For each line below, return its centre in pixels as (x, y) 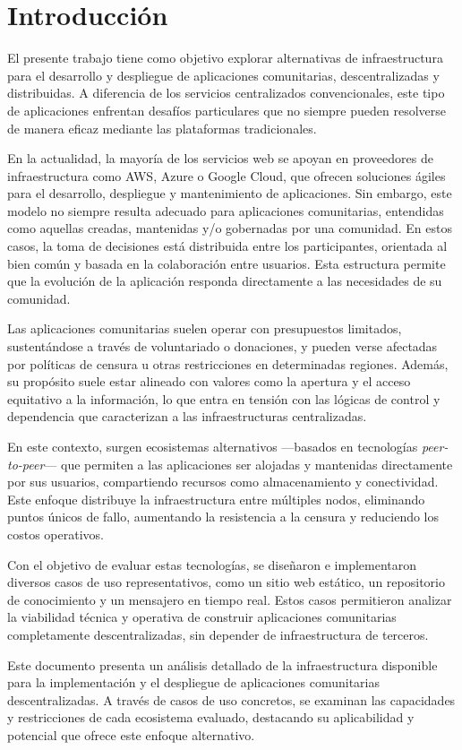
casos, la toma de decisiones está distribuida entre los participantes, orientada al (227, 246)
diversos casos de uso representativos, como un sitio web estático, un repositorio (226, 582)
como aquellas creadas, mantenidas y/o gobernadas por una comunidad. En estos (230, 228)
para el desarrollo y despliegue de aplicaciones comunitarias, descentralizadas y (223, 75)
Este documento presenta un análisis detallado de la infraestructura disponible (222, 664)
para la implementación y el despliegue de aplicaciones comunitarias (194, 682)
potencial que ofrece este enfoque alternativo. (131, 734)
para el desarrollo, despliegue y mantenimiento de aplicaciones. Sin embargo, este (230, 193)
